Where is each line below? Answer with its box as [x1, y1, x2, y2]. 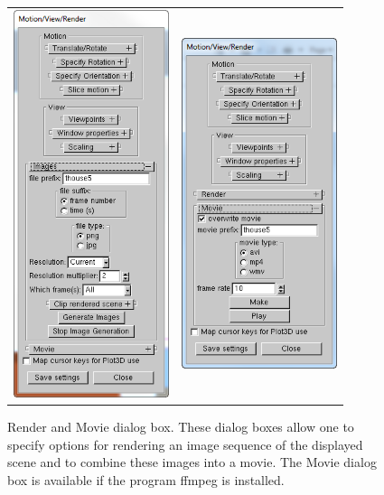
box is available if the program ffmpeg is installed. [7, 470, 285, 489]
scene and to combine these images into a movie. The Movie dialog [7, 453, 377, 472]
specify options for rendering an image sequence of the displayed [7, 434, 363, 453]
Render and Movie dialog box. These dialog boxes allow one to [7, 417, 354, 436]
